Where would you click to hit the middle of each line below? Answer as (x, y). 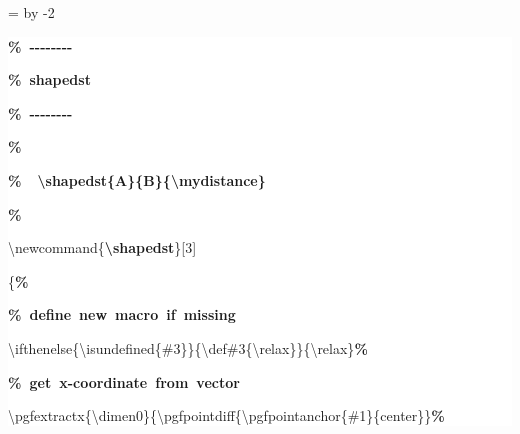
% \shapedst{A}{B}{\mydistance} (137, 179)
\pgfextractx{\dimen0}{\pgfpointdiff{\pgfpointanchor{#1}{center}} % (226, 415)
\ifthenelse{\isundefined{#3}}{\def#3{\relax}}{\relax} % (188, 347)
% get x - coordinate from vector (124, 381)
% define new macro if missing (122, 314)
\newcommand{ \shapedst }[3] (102, 247)
